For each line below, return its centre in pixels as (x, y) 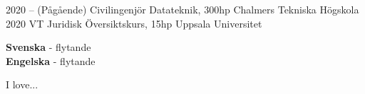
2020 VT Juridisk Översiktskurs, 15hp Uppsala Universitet (134, 23)
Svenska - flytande (48, 47)
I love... (22, 84)
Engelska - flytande (51, 60)
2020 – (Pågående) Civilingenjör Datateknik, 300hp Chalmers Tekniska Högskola (182, 9)
